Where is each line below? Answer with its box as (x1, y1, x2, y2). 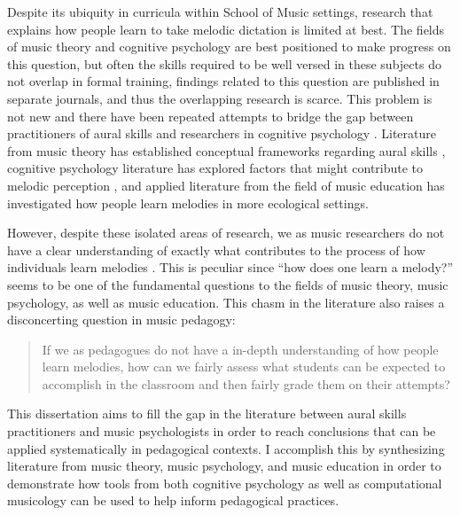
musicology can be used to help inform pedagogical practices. (7, 491, 339, 510)
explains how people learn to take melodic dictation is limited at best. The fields (7, 20, 445, 38)
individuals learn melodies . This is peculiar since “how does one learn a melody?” (7, 258, 454, 277)
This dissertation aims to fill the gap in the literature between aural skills (7, 404, 407, 423)
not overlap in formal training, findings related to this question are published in (7, 72, 440, 90)
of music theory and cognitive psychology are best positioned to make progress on (7, 37, 451, 56)
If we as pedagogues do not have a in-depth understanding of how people (42, 339, 439, 358)
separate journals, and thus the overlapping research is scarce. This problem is (7, 89, 433, 107)
